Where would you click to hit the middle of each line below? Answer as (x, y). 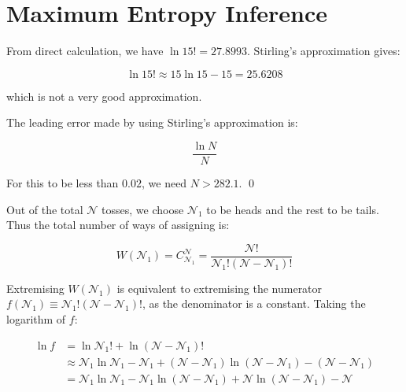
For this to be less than (63, 182)
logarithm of (36, 319)
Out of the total (45, 209)
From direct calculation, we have (85, 51)
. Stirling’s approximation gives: (323, 51)
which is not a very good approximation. (104, 96)
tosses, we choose (143, 209)
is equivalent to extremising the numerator (220, 288)
